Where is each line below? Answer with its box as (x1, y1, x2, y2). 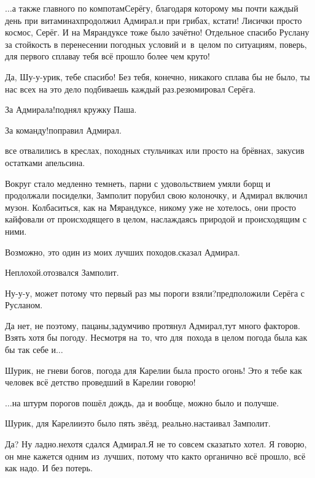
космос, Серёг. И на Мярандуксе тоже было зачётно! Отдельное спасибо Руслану (5, 26, 309, 39)
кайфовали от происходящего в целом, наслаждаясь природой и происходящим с (5, 213, 307, 226)
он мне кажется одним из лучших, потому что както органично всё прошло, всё (5, 449, 306, 462)
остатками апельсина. (5, 156, 85, 169)
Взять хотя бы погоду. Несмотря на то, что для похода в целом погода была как (5, 331, 308, 344)
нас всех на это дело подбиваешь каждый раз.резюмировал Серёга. (5, 82, 256, 95)
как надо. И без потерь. (5, 461, 93, 474)
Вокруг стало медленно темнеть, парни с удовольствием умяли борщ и (5, 176, 271, 189)
